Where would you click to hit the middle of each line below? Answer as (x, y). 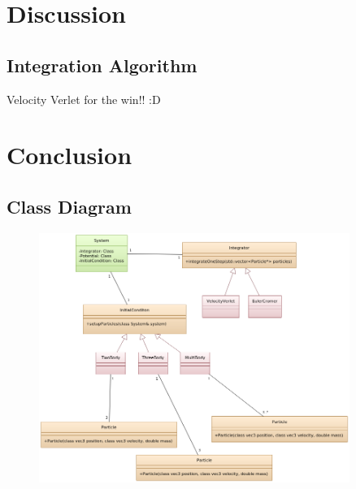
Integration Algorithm (102, 65)
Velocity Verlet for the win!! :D (84, 99)
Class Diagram (69, 206)
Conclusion (69, 155)
